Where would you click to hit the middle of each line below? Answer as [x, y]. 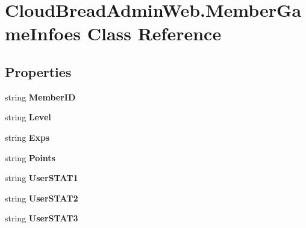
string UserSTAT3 [42, 218]
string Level [28, 117]
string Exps [27, 137]
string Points [30, 157]
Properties [38, 71]
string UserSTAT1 [42, 178]
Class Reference [154, 33]
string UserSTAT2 [42, 198]
